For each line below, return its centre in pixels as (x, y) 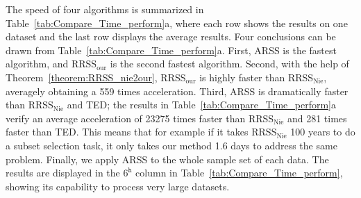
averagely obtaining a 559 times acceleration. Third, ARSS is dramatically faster (177, 91)
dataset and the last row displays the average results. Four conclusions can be (171, 36)
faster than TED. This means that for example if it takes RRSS (141, 132)
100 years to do (323, 132)
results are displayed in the (63, 173)
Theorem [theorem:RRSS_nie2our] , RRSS (96, 77)
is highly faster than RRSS (257, 77)
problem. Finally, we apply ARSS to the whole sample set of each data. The (167, 159)
